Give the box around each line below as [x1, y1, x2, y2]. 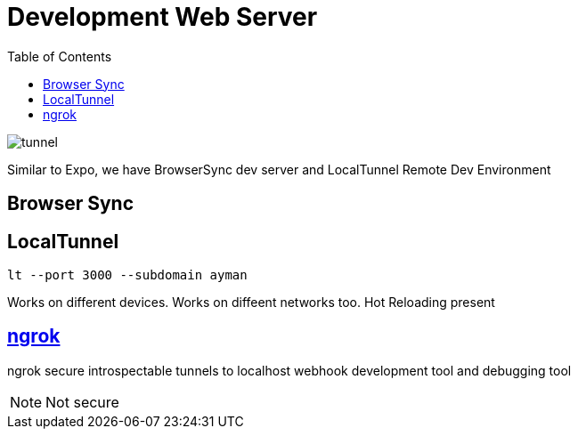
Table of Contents [7, 48, 112, 64]
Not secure [45, 392, 119, 411]
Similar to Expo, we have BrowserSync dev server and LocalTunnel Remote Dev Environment [7, 161, 551, 177]
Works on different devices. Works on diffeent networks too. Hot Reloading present [7, 295, 495, 311]
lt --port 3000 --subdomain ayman [7, 268, 248, 283]
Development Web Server [7, 2, 318, 32]
